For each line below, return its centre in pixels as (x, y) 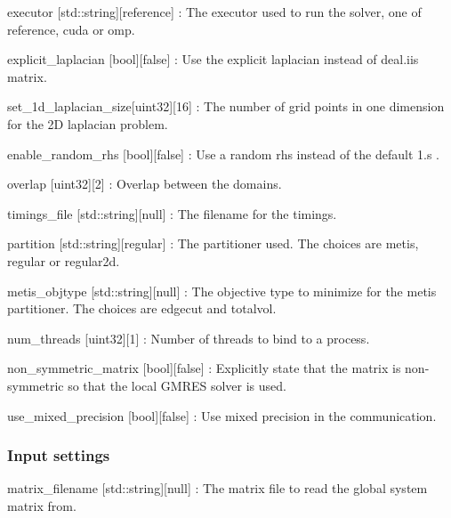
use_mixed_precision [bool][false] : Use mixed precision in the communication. (222, 415)
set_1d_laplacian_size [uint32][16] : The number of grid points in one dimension (226, 106)
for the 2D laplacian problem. (88, 123)
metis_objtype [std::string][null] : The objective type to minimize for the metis (222, 291)
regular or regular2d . (64, 260)
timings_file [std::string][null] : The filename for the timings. (172, 213)
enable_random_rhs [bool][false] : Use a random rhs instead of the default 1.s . (223, 154)
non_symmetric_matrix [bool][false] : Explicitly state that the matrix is (204, 368)
